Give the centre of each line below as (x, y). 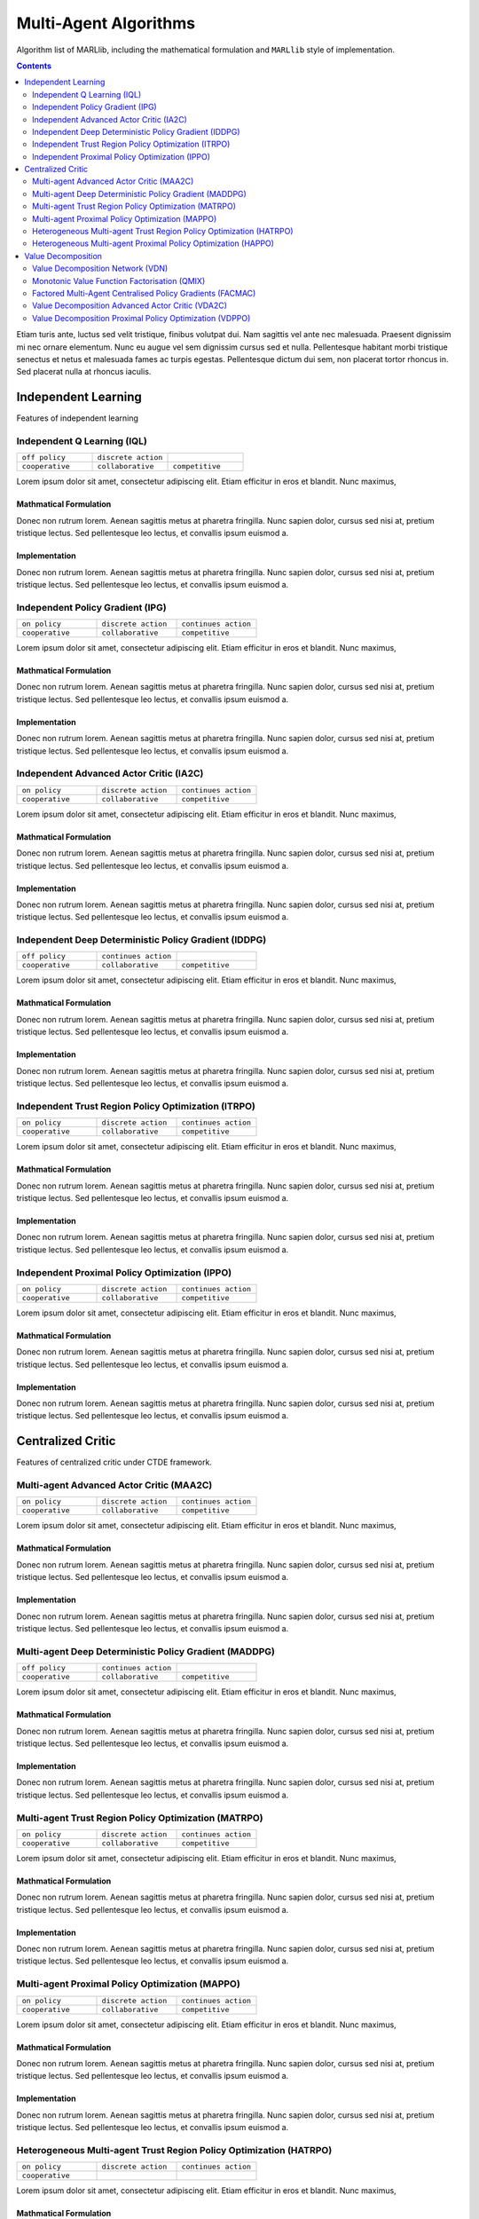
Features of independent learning (78, 418)
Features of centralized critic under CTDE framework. (114, 1462)
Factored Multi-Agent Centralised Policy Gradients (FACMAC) (144, 293)
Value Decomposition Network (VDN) (100, 268)
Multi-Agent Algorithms (106, 23)
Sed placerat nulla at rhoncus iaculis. (84, 372)
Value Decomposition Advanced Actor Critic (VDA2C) (130, 305)
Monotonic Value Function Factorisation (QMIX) (119, 280)
